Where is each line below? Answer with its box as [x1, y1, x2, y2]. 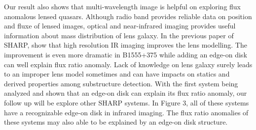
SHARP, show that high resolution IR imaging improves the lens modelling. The [4, 40, 247, 50]
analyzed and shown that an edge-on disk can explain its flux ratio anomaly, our [4, 88, 247, 98]
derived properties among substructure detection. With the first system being [4, 78, 238, 88]
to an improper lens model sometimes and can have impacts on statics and [4, 69, 230, 79]
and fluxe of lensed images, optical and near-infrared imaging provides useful [4, 21, 236, 31]
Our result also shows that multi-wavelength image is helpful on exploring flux [4, 1, 241, 11]
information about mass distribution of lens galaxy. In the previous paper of [4, 30, 234, 40]
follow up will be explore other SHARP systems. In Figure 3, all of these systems [4, 97, 249, 107]
